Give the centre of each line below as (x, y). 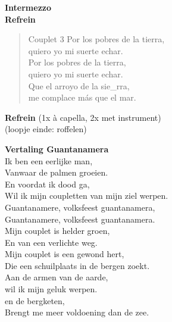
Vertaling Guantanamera (57, 149)
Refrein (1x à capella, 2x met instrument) (83, 117)
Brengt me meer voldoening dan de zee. (77, 312)
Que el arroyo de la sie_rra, (79, 85)
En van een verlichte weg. (51, 242)
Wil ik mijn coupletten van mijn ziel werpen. (87, 196)
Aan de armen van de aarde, (57, 277)
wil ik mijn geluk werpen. (51, 289)
